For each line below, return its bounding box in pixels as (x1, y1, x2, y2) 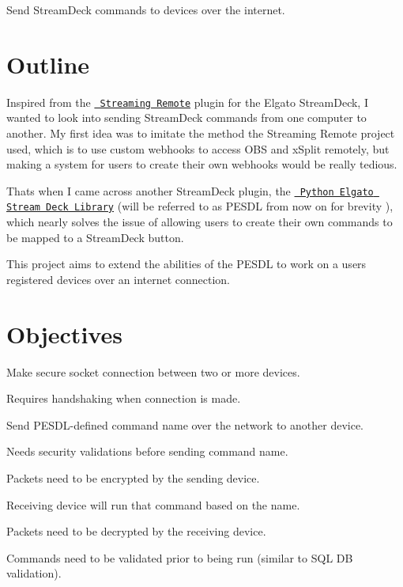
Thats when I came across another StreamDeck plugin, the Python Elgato (6, 182, 374, 199)
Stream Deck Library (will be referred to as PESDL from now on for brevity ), (6, 198, 394, 214)
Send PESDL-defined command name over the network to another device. (6, 416, 364, 433)
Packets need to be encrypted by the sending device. (6, 469, 260, 486)
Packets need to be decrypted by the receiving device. (6, 523, 266, 540)
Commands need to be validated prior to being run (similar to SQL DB (6, 549, 353, 566)
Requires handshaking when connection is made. (6, 390, 241, 407)
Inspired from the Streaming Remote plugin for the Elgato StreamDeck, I (6, 93, 368, 110)
